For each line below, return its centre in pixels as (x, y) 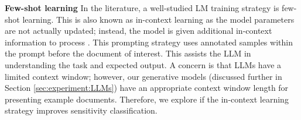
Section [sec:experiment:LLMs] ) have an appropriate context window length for (147, 88)
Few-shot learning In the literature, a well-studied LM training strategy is (142, 8)
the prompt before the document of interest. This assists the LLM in (128, 53)
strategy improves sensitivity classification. (81, 110)
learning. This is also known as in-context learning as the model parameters (158, 19)
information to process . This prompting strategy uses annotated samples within (149, 42)
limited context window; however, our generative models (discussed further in (143, 76)
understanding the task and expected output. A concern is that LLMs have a (143, 64)
